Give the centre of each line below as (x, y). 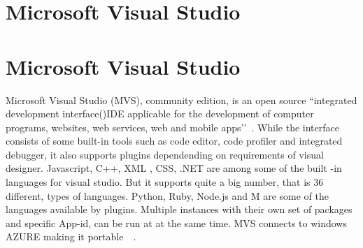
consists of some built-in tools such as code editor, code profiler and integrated (174, 141)
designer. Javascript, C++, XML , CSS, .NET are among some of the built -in (174, 168)
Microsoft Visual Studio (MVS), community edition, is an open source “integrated (181, 100)
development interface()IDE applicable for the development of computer (160, 114)
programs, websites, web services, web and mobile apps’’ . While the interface (172, 127)
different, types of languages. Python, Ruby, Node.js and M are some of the (168, 195)
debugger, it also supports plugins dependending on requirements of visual (165, 154)
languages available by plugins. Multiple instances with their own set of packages (179, 209)
